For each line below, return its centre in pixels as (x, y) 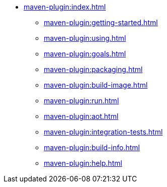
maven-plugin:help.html (83, 163)
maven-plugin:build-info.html (92, 147)
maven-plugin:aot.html (81, 116)
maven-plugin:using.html (85, 38)
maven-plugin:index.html (65, 7)
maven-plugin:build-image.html (96, 85)
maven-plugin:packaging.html (93, 69)
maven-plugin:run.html (81, 101)
